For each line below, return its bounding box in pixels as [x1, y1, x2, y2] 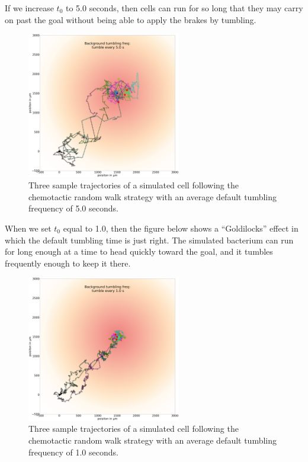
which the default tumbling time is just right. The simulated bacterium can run [5, 233, 294, 246]
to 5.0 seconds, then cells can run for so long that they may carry [66, 2, 303, 14]
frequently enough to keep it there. [5, 256, 131, 269]
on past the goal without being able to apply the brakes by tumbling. [5, 13, 256, 25]
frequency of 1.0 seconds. [28, 445, 118, 458]
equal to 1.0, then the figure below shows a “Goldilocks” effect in [63, 222, 299, 235]
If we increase [5, 2, 54, 14]
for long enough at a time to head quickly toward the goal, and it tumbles [5, 245, 273, 258]
